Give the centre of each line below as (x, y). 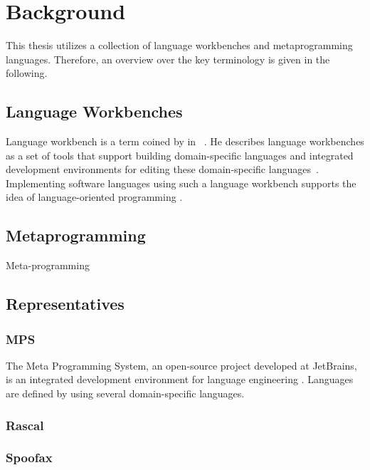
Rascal (25, 425)
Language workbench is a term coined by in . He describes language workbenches (185, 141)
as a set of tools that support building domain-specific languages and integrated (180, 155)
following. (27, 73)
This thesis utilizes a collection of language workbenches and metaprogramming (179, 45)
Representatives (65, 304)
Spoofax (29, 458)
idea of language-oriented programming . (94, 197)
